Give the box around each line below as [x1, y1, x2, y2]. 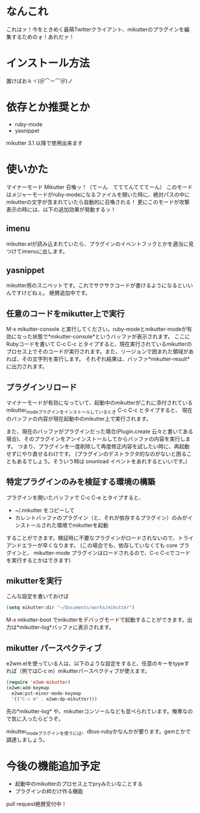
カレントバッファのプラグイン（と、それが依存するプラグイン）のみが [14, 514, 188, 521]
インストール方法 [6, 57, 90, 70]
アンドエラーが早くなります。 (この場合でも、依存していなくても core [6, 542, 178, 549]
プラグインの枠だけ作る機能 [14, 788, 84, 795]
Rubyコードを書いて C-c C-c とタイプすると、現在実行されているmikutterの [6, 341, 192, 348]
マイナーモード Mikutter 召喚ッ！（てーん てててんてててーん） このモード [6, 183, 193, 191]
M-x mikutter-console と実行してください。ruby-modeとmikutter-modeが [6, 326, 187, 333]
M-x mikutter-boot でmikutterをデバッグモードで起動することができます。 [6, 616, 187, 623]
